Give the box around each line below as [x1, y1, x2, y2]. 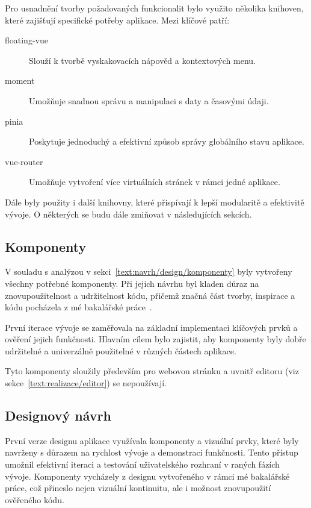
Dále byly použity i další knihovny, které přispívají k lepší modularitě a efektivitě [5, 195, 304, 208]
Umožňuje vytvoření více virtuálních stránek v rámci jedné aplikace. [29, 175, 280, 188]
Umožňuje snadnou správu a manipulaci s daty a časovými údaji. [29, 94, 269, 107]
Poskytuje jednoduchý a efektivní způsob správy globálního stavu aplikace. [29, 135, 304, 148]
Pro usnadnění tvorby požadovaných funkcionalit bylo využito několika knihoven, [5, 2, 304, 14]
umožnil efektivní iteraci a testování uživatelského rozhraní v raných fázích [5, 458, 280, 471]
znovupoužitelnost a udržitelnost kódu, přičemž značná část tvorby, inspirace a [5, 289, 295, 301]
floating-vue [5, 34, 48, 46]
